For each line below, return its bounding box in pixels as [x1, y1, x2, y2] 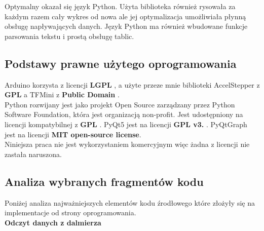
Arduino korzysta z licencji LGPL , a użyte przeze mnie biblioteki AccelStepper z [5, 79, 260, 90]
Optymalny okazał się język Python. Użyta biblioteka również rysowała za [5, 1, 236, 11]
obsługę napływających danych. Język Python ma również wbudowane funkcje [5, 21, 248, 31]
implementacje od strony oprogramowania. [5, 207, 136, 218]
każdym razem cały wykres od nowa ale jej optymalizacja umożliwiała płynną [5, 11, 246, 21]
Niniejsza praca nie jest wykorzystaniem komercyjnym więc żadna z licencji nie [5, 139, 250, 149]
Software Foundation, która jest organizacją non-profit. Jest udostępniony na [5, 109, 243, 120]
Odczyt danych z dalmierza [5, 217, 101, 227]
